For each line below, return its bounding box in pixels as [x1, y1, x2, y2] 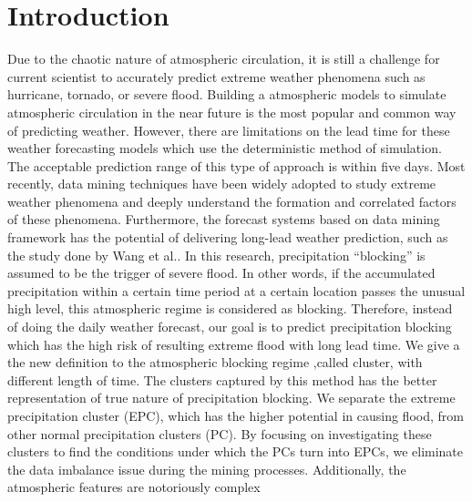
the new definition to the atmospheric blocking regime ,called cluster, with [7, 353, 423, 372]
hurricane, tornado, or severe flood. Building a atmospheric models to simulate [7, 85, 446, 104]
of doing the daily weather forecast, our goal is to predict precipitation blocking [7, 317, 452, 336]
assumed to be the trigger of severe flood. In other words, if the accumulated [7, 263, 436, 282]
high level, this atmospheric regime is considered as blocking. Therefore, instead [7, 299, 453, 318]
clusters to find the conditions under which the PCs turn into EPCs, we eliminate [7, 442, 464, 461]
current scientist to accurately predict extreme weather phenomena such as [7, 67, 426, 86]
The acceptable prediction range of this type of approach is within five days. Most [7, 156, 466, 175]
